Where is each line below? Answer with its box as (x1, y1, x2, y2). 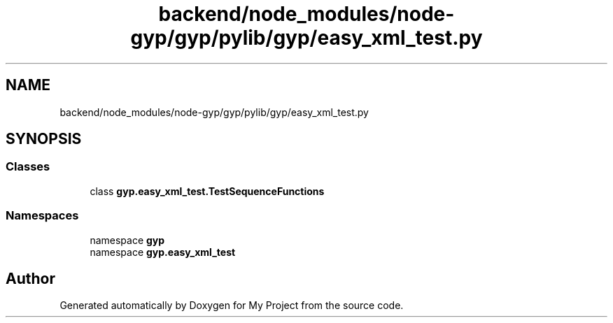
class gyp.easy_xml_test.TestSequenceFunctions (90, 185, 325, 197)
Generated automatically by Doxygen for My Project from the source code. (59, 299, 404, 312)
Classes (6, 159, 50, 174)
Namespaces (6, 208, 79, 223)
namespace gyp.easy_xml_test (90, 245, 236, 258)
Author (6, 269, 55, 287)
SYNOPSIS (6, 130, 82, 148)
